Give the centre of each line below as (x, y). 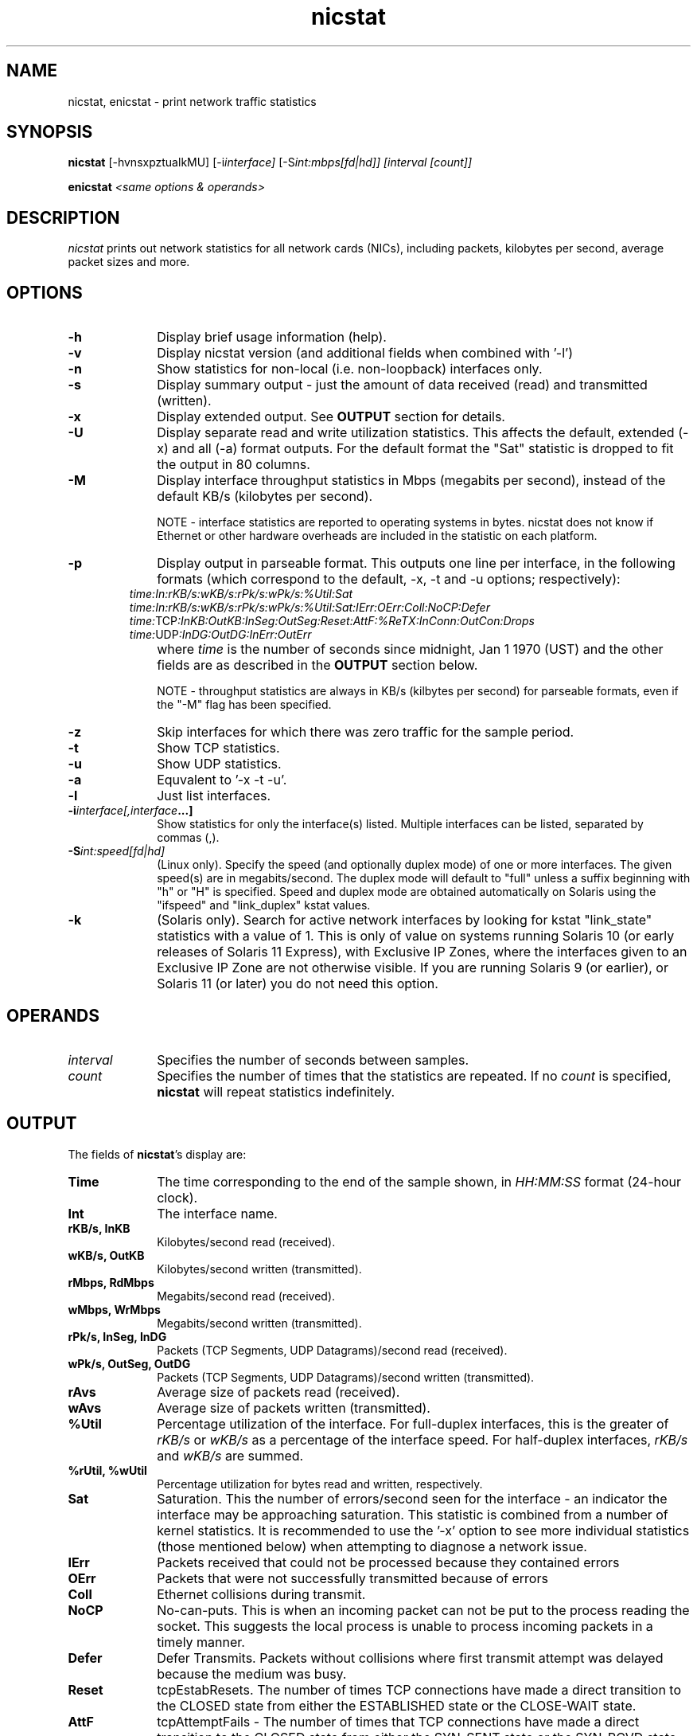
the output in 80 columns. (234, 465)
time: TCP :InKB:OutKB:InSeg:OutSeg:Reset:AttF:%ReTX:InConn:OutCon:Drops (332, 621)
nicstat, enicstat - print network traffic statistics (192, 101)
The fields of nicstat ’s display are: (157, 1154)
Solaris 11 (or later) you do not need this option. (298, 984)
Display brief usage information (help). (272, 337)
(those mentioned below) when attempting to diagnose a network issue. (372, 1546)
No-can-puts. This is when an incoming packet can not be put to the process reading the (423, 1610)
